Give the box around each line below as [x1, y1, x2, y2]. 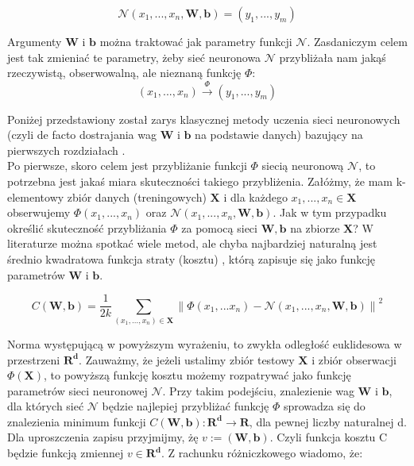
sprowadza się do [283, 398, 366, 414]
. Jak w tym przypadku [273, 204, 387, 221]
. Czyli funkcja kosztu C [269, 429, 388, 445]
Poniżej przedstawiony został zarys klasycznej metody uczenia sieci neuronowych [7, 110, 400, 127]
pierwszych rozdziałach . [7, 141, 126, 158]
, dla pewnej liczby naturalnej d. [249, 413, 407, 429]
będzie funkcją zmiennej [7, 445, 124, 461]
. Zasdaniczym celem [307, 33, 408, 49]
